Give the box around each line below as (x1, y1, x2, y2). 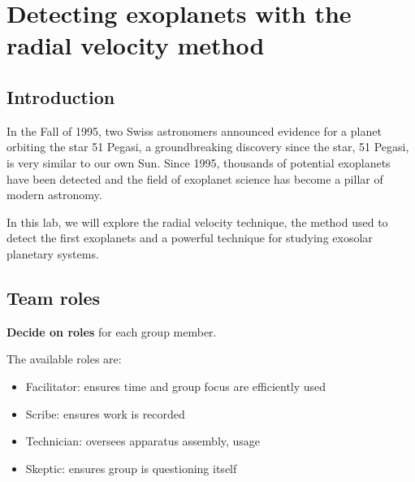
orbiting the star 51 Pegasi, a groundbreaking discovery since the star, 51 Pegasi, (6, 138, 409, 155)
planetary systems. (6, 245, 99, 262)
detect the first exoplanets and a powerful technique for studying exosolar (6, 229, 373, 246)
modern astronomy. (6, 186, 102, 203)
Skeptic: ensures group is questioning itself (25, 459, 237, 476)
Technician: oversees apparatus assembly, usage (25, 432, 261, 449)
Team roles (6, 284, 101, 310)
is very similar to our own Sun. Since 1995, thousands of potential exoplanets (6, 154, 391, 171)
